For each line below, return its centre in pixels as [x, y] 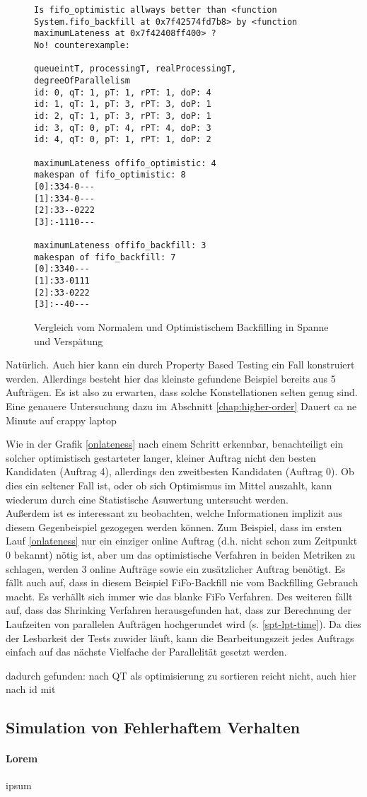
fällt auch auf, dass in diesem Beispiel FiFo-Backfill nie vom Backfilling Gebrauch [182, 582]
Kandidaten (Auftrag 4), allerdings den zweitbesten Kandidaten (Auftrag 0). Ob [180, 471]
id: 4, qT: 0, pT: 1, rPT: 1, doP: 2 [123, 140]
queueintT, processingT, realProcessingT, [135, 69]
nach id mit [31, 689]
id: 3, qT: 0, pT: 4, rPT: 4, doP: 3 [123, 128]
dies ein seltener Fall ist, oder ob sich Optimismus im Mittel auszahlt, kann [169, 485]
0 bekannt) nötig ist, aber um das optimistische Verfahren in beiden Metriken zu [181, 554]
